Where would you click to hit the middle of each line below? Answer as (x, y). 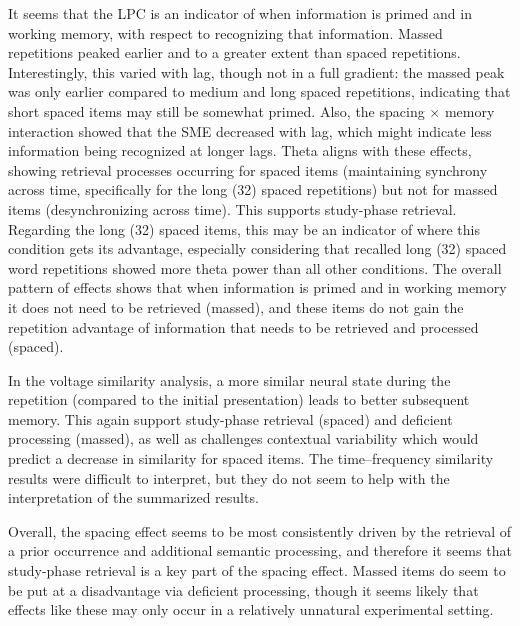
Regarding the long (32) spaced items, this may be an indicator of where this (244, 228)
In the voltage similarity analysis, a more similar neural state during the (229, 379)
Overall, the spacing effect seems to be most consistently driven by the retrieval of (259, 530)
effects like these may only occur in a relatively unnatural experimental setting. (251, 609)
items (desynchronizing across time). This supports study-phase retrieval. (232, 208)
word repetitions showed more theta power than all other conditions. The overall (255, 267)
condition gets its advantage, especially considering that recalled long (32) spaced (257, 248)
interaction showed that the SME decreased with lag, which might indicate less (250, 130)
